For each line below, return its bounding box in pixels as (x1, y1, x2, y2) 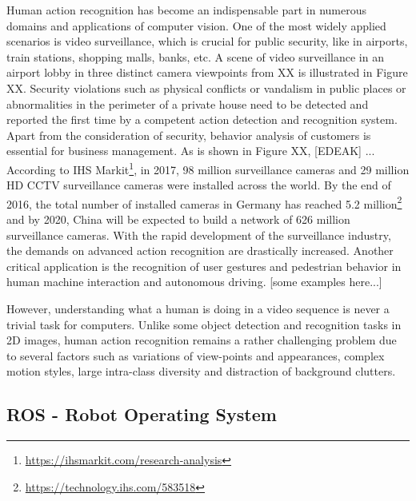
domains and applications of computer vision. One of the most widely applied (6, 17, 386, 34)
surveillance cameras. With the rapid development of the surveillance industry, (6, 226, 391, 243)
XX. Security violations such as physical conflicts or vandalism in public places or (6, 79, 406, 96)
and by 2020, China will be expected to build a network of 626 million (6, 211, 350, 228)
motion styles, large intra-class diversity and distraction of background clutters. (6, 363, 396, 380)
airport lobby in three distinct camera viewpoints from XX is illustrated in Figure (6, 64, 408, 81)
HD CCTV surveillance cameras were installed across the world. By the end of (6, 177, 391, 193)
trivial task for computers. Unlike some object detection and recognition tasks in (6, 316, 402, 332)
